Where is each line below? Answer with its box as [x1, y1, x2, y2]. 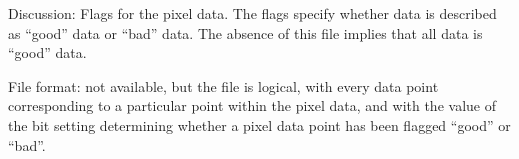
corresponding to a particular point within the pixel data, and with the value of [8, 95, 496, 116]
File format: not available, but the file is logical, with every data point [8, 75, 439, 96]
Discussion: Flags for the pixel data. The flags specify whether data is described [8, 3, 497, 23]
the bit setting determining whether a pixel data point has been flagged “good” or [8, 114, 511, 135]
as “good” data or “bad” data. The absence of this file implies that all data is [8, 22, 483, 43]
